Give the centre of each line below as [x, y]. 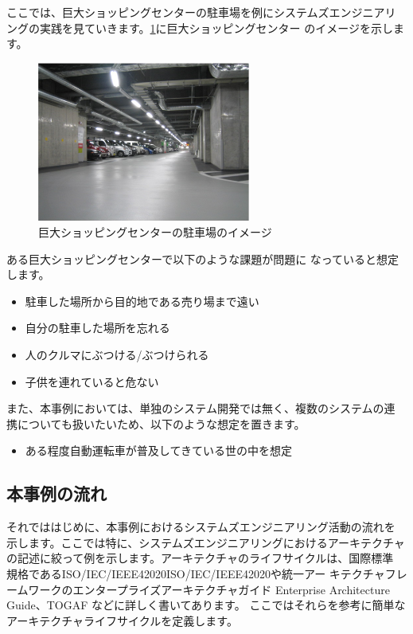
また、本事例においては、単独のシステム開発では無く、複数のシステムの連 [201, 408]
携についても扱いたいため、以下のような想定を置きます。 [156, 423]
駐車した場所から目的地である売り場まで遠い [142, 301]
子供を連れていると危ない [92, 381]
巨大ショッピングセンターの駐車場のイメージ [155, 231]
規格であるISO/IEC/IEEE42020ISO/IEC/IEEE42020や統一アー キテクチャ [196, 573]
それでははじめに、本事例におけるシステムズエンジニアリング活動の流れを [201, 527]
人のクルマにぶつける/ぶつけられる [117, 354]
